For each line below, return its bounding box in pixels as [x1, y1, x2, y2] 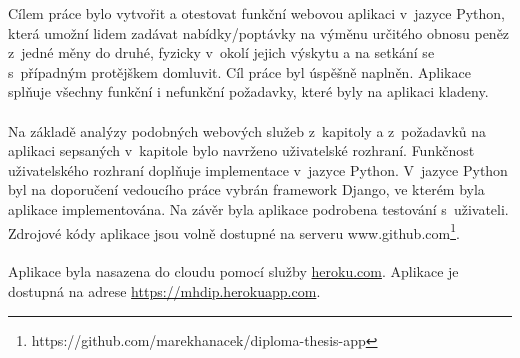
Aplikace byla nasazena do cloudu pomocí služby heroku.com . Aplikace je [8, 261, 459, 282]
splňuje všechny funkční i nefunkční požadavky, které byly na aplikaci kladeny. [8, 81, 489, 102]
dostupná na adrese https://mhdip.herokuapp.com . [8, 280, 321, 301]
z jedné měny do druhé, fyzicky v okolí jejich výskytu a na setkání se [8, 42, 435, 63]
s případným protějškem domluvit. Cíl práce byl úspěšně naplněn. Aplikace [8, 61, 471, 82]
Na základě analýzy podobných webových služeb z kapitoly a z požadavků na [8, 120, 487, 141]
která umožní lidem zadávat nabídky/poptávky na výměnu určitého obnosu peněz [8, 22, 510, 43]
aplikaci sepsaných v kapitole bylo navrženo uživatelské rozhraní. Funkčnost [8, 140, 475, 161]
